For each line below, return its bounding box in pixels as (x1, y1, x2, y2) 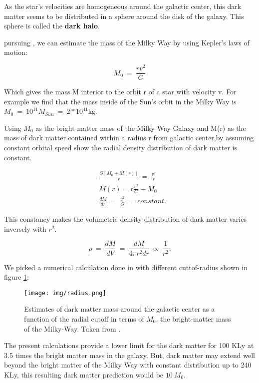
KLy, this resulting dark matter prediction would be (4, 369, 164, 380)
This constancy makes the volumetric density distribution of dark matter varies (4, 214, 247, 224)
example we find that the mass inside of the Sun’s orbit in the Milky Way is (4, 96, 237, 106)
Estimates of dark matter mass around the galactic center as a (24, 304, 215, 314)
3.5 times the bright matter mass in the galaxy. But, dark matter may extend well (4, 350, 255, 360)
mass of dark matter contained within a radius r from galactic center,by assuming (4, 132, 254, 143)
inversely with (4, 223, 46, 234)
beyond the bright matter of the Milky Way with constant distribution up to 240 (4, 360, 252, 370)
